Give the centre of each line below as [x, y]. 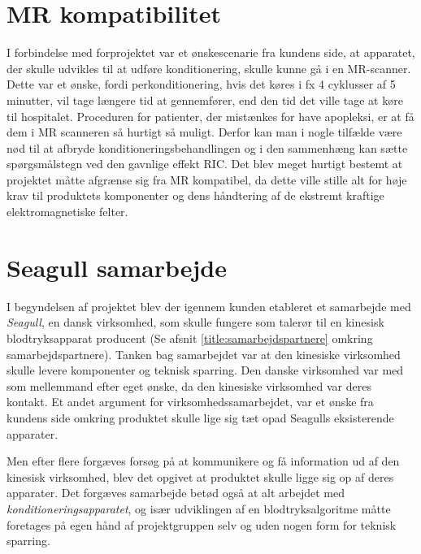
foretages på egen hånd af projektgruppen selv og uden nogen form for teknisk [202, 524]
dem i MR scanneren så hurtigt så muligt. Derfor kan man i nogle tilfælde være [204, 132]
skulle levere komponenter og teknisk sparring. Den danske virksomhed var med [205, 370]
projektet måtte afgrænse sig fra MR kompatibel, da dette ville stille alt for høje [207, 179]
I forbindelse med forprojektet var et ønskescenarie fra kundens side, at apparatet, [211, 52]
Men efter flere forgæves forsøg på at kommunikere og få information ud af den [203, 461]
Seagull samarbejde [117, 267]
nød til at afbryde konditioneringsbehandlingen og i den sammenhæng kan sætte [207, 147]
